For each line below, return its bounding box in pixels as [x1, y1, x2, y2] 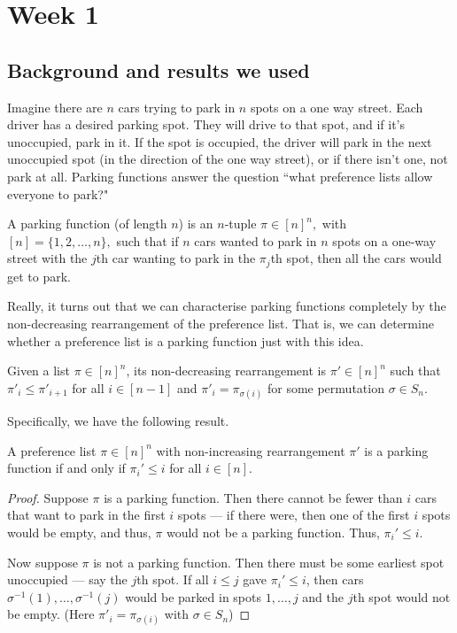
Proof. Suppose [7, 488, 89, 506]
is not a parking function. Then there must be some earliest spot [93, 552, 445, 571]
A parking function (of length [7, 214, 167, 233]
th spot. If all [136, 570, 209, 589]
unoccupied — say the [7, 570, 128, 589]
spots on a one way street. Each [250, 97, 423, 116]
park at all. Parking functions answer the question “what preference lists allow [7, 166, 433, 185]
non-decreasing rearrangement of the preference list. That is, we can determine [7, 313, 434, 332]
